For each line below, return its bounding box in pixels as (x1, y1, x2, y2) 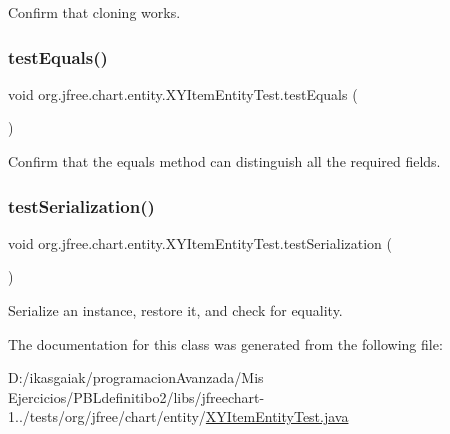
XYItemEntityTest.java (205, 406, 349, 427)
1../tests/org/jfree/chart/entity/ (8, 406, 206, 427)
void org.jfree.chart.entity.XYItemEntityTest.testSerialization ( (8, 232, 392, 253)
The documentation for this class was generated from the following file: (8, 333, 443, 354)
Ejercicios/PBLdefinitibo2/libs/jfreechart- (8, 386, 265, 407)
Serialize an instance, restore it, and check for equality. (8, 300, 343, 320)
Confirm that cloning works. (8, 2, 181, 22)
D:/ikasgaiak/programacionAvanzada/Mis (8, 367, 264, 388)
